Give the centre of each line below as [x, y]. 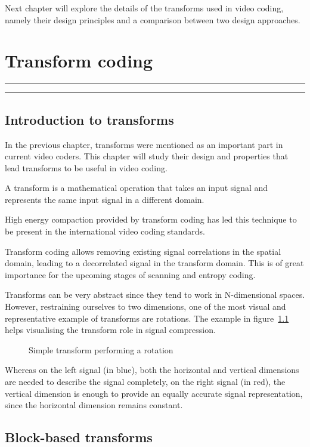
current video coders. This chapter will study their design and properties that [147, 156]
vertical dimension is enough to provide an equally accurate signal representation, [154, 393]
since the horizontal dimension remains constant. [94, 405]
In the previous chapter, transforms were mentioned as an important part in [144, 144]
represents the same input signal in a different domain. [105, 199]
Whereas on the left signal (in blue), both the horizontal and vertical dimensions [152, 370]
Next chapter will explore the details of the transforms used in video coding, [144, 8]
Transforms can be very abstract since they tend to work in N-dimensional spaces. [155, 295]
